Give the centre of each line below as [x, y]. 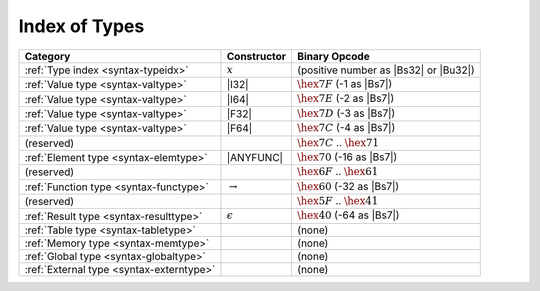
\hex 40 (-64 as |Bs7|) [348, 215]
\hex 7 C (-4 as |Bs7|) [346, 128]
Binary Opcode [333, 56]
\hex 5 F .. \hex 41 [337, 201]
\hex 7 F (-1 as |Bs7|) [344, 83]
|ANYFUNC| [255, 158]
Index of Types [81, 26]
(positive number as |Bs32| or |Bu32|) [385, 70]
